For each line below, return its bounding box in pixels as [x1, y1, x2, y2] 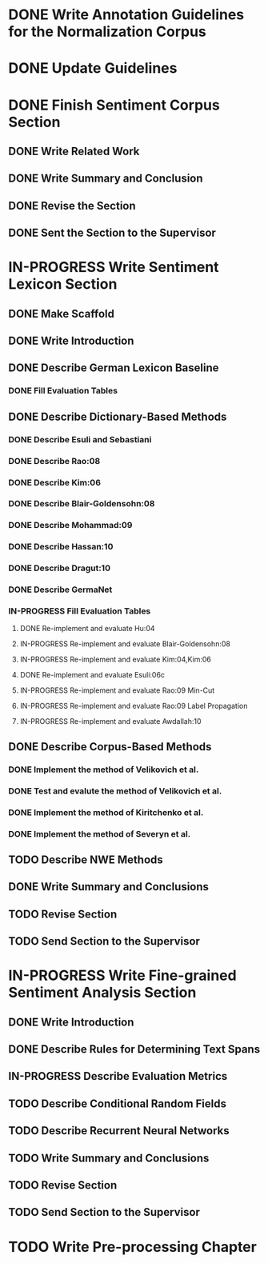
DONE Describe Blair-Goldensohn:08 [8, 498, 155, 510]
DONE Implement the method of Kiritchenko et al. [8, 806, 204, 817]
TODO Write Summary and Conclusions [8, 1151, 210, 1165]
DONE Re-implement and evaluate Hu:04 [19, 624, 155, 633]
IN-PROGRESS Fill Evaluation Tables [8, 606, 151, 617]
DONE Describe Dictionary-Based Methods [8, 410, 227, 423]
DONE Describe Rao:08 [8, 455, 101, 466]
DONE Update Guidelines [8, 59, 178, 78]
